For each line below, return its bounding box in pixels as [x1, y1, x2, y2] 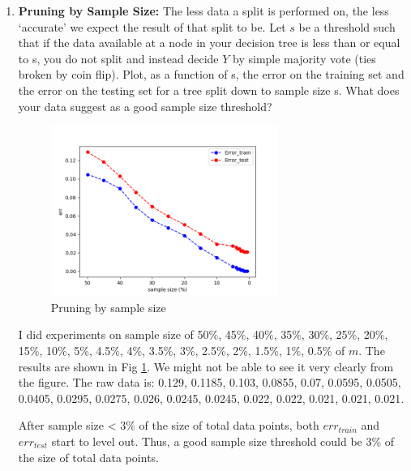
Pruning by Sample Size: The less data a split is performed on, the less [18, 2, 389, 19]
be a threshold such [298, 18, 396, 35]
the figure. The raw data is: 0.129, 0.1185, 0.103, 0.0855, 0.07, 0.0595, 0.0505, [18, 374, 401, 391]
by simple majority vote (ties [233, 49, 376, 66]
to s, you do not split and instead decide [18, 49, 219, 66]
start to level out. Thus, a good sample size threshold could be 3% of [51, 433, 395, 449]
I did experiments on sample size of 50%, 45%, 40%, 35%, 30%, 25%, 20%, [18, 326, 388, 343]
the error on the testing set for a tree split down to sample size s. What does [18, 81, 400, 98]
